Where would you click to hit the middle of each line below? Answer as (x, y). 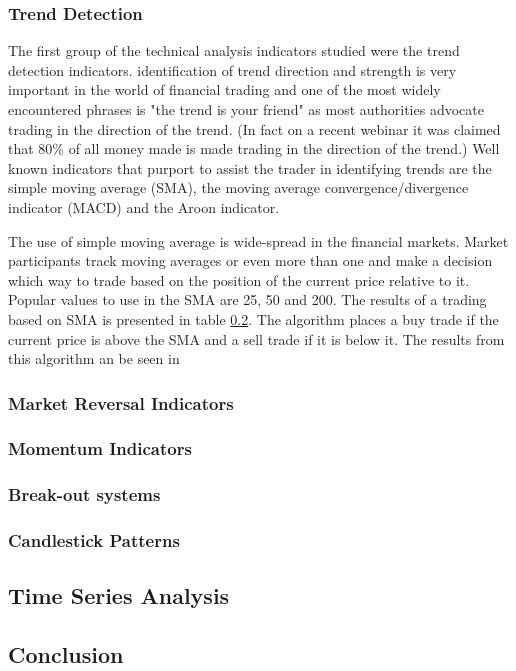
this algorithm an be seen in (94, 358)
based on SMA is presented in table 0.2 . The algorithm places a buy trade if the (253, 318)
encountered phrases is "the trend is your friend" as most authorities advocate (246, 109)
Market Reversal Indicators (121, 402)
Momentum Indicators (100, 448)
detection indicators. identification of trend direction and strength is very (232, 69)
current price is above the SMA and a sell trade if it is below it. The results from (256, 338)
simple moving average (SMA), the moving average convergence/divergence (238, 187)
